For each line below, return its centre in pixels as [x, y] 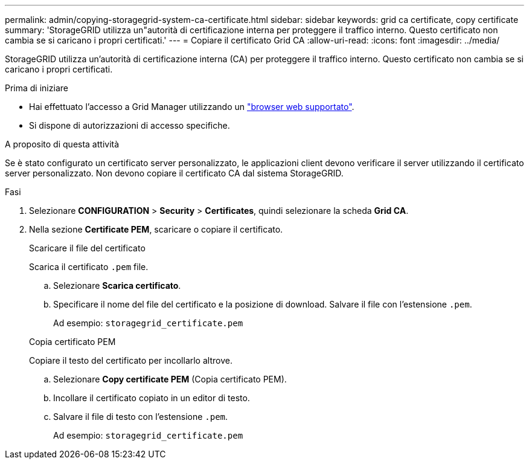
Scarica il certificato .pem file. [89, 267]
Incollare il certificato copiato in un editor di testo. [152, 398]
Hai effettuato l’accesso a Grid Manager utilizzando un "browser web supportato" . [192, 107]
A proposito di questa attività [62, 144]
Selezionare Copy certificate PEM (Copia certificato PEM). [170, 379]
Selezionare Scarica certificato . [117, 285]
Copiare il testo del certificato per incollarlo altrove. [131, 360]
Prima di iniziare [37, 88]
